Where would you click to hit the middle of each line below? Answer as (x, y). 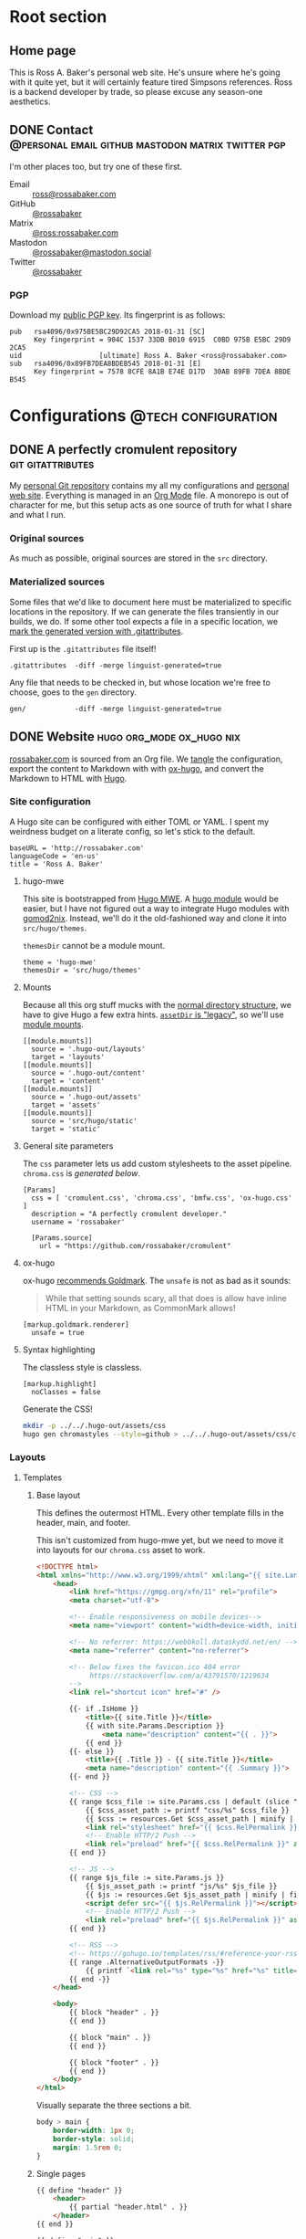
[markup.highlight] (60, 1384)
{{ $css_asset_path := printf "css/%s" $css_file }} (187, 1810)
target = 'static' (66, 1129)
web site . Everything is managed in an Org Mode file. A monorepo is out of (149, 496)
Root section (58, 17)
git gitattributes (52, 463)
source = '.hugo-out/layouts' (88, 1049)
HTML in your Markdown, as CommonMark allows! (140, 1308)
